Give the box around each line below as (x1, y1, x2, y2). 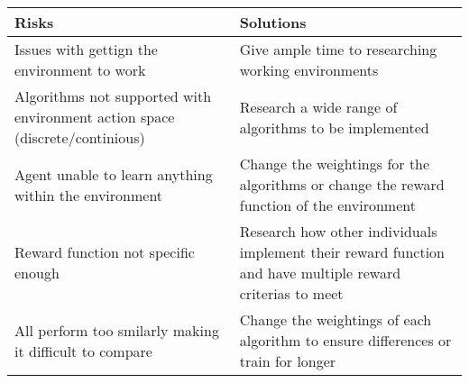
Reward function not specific (14, 242, 195, 262)
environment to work (14, 59, 146, 80)
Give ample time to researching (239, 39, 437, 59)
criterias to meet (239, 283, 344, 304)
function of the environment (239, 195, 416, 215)
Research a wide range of (239, 96, 398, 117)
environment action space (14, 106, 175, 127)
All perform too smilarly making (14, 319, 219, 341)
